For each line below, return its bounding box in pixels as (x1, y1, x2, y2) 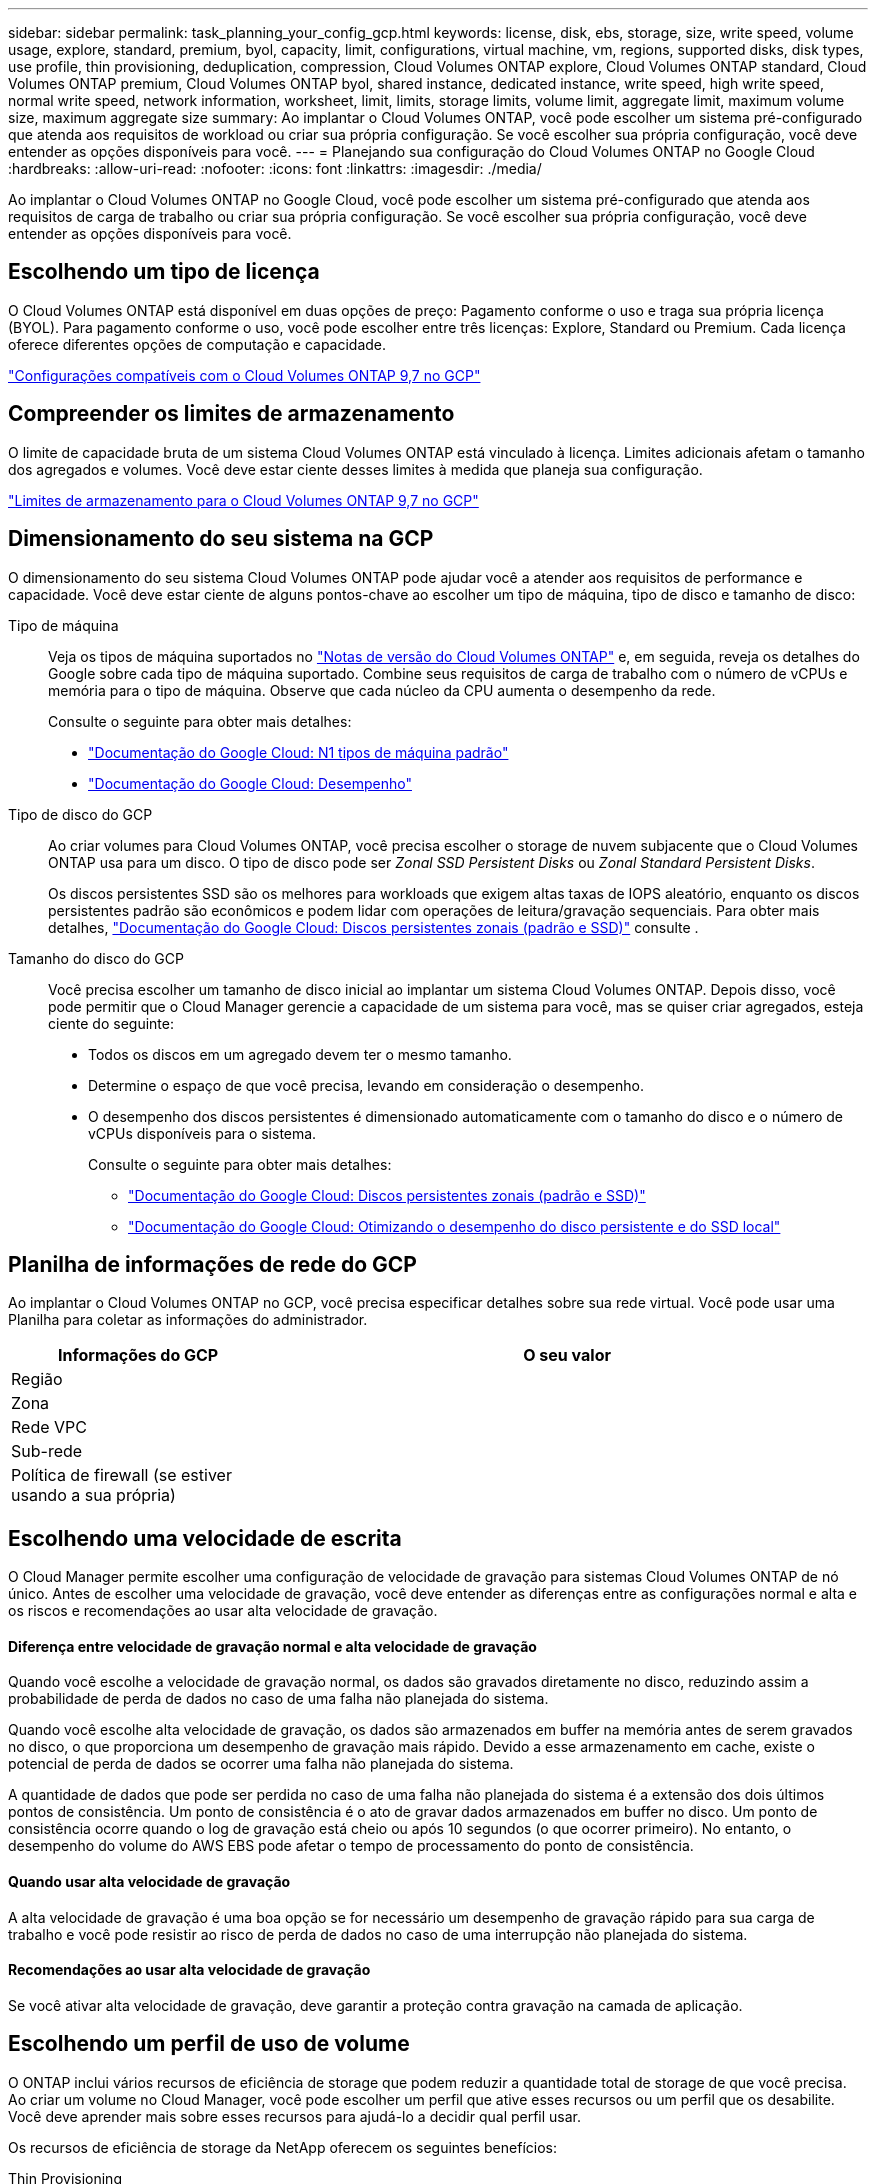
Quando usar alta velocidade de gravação (8, 1873, 291, 1891)
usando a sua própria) (11, 1485, 176, 1506)
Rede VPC (11, 1417, 87, 1438)
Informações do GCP (57, 1345, 219, 1366)
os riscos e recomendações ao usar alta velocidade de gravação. (8, 1602, 438, 1620)
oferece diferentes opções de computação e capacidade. (8, 335, 387, 353)
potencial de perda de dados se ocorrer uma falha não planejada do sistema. (8, 1755, 514, 1773)
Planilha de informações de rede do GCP (8, 1251, 417, 1277)
